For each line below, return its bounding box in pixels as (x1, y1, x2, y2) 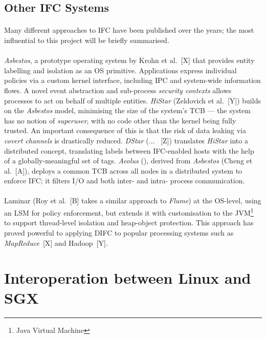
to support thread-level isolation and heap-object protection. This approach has (4, 217, 254, 228)
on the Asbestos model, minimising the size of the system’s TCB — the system (4, 105, 251, 116)
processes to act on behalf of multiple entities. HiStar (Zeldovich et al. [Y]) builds (4, 95, 261, 105)
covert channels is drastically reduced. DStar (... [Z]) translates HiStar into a (4, 135, 248, 145)
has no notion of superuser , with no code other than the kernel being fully (4, 115, 236, 125)
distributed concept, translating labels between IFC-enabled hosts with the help (4, 145, 254, 156)
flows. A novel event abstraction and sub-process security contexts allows (4, 84, 232, 95)
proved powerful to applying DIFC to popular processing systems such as (4, 227, 234, 238)
